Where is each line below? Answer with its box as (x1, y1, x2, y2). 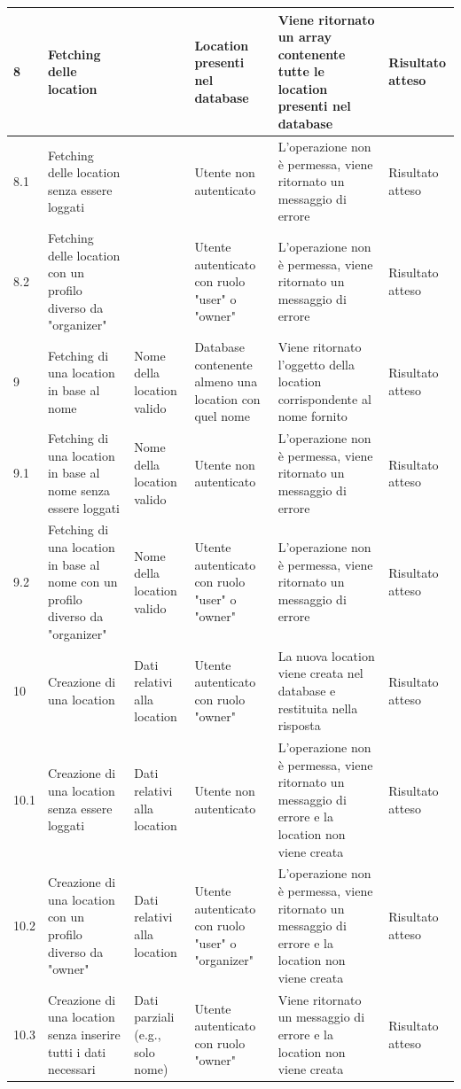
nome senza (47, 480, 110, 499)
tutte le (277, 62, 324, 81)
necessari (47, 1060, 96, 1078)
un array (277, 27, 332, 46)
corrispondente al (277, 389, 371, 408)
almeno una (194, 372, 258, 391)
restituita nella (277, 698, 358, 717)
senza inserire (47, 1025, 121, 1043)
